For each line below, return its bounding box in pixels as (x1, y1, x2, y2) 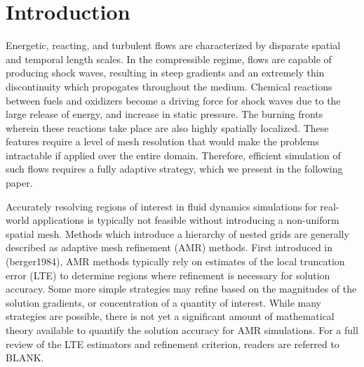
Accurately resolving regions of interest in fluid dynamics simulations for (6, 199, 317, 213)
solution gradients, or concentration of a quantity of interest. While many (6, 295, 321, 309)
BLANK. (6, 350, 44, 365)
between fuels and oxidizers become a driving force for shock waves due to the (6, 93, 341, 107)
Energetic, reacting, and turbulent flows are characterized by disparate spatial (6, 38, 341, 53)
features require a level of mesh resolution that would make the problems (6, 134, 319, 149)
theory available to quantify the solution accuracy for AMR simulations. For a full (6, 323, 358, 337)
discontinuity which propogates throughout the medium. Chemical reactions (6, 79, 332, 93)
